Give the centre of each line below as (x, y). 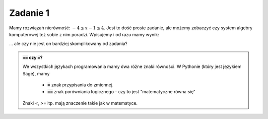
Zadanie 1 (29, 13)
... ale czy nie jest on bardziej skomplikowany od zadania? (68, 44)
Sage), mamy (36, 73)
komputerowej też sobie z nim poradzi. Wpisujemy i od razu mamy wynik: (84, 34)
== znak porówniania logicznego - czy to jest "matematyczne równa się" (122, 92)
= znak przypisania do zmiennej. (80, 85)
